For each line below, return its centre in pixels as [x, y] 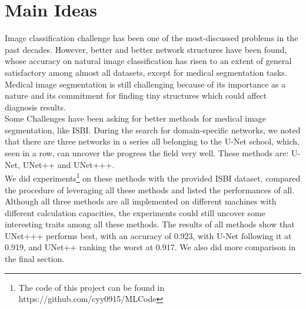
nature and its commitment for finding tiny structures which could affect [136, 95]
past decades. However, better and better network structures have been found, [146, 49]
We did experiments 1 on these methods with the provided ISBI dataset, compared [153, 177]
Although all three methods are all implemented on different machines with [141, 201]
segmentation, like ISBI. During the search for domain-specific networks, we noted [153, 130]
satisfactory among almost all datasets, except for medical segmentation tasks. [146, 72]
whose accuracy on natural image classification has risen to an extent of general [148, 61]
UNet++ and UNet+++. [69, 164]
